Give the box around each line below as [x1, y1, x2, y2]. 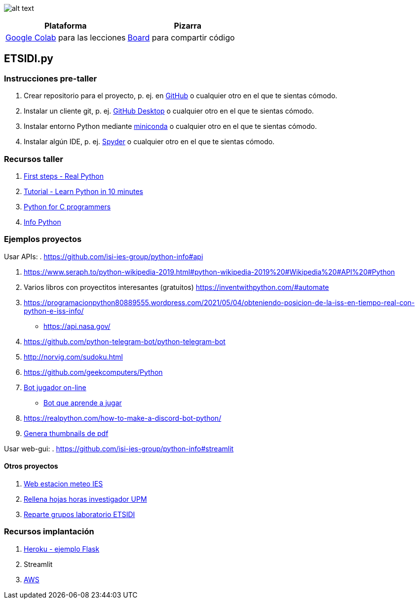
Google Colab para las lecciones [5, 33, 126, 42]
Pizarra [174, 21, 201, 31]
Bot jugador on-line [24, 383, 86, 392]
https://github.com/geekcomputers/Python [24, 367, 163, 376]
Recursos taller [4, 154, 63, 164]
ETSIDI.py [4, 52, 53, 65]
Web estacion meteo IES [24, 479, 103, 488]
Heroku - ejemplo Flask [24, 544, 100, 553]
